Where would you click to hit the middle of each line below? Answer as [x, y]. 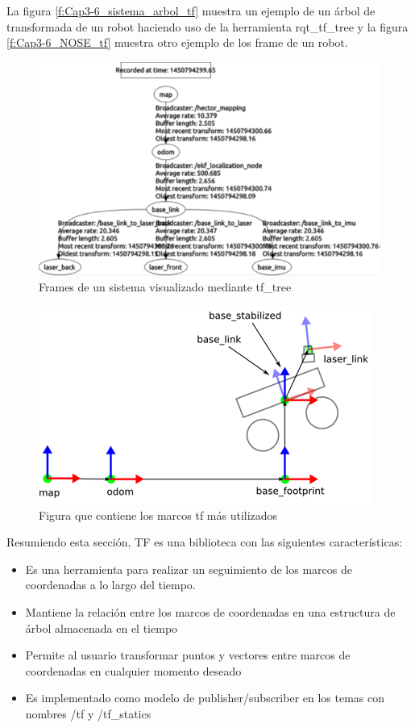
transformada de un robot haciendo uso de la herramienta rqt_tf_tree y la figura [207, 26]
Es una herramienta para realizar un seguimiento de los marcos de [189, 569]
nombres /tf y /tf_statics [88, 713]
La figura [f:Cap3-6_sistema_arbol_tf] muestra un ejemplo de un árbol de [191, 10]
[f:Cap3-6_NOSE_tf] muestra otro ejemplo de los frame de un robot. [177, 42]
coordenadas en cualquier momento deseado [133, 670]
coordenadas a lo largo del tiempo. [110, 585]
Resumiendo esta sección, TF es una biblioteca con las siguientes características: [205, 542]
